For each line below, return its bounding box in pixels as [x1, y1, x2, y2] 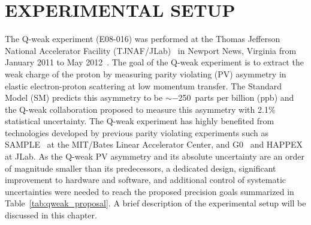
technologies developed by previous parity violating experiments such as [5, 126, 268, 139]
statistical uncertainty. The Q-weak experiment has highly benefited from [5, 115, 274, 127]
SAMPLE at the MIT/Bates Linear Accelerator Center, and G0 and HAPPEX [5, 138, 303, 151]
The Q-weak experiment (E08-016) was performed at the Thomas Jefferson [5, 32, 280, 45]
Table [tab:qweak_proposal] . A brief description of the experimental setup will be [5, 197, 306, 209]
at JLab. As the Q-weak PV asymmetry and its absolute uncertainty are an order [5, 150, 305, 163]
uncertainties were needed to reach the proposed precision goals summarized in [5, 185, 294, 197]
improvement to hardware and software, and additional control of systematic [5, 173, 286, 186]
